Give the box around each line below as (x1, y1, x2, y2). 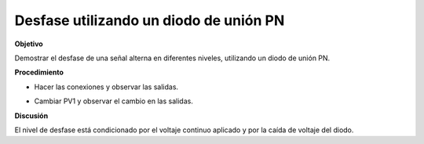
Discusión (14, 110, 49, 121)
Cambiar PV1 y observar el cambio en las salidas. (34, 96, 194, 106)
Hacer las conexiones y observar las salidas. (34, 82, 179, 92)
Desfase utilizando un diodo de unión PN (14, 12, 285, 29)
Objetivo (14, 39, 43, 49)
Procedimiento (14, 67, 64, 77)
